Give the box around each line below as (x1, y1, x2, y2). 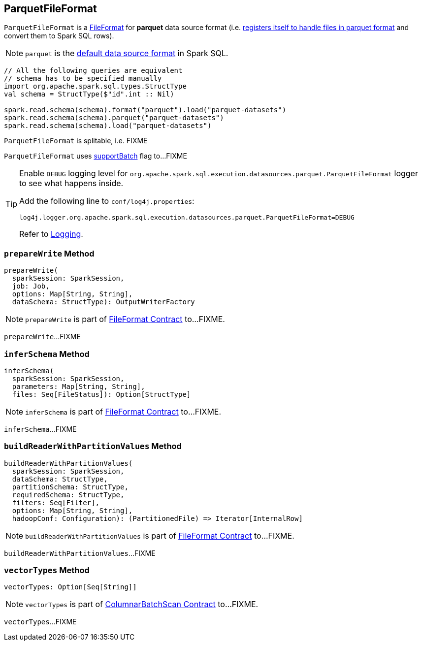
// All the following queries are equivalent (4, 66, 183, 75)
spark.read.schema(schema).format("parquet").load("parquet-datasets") (4, 106, 287, 114)
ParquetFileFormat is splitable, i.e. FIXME (4, 136, 148, 145)
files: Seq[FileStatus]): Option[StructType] (12, 390, 191, 398)
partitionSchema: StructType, (12, 483, 129, 491)
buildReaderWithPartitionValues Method (4, 441, 182, 451)
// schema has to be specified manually (4, 74, 162, 83)
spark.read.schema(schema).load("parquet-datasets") (4, 122, 212, 130)
